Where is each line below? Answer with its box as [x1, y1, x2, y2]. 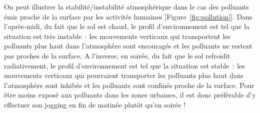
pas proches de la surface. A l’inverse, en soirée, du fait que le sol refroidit [4, 50, 230, 60]
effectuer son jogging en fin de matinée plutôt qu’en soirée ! [4, 99, 186, 109]
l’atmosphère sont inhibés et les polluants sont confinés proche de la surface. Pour [4, 79, 254, 90]
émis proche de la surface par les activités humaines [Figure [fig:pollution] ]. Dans [4, 11, 252, 21]
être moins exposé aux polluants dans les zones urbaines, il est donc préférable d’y [4, 89, 256, 100]
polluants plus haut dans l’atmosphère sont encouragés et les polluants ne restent [4, 40, 253, 51]
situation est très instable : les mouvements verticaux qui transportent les [4, 30, 231, 41]
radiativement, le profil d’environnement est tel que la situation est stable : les [4, 60, 245, 70]
